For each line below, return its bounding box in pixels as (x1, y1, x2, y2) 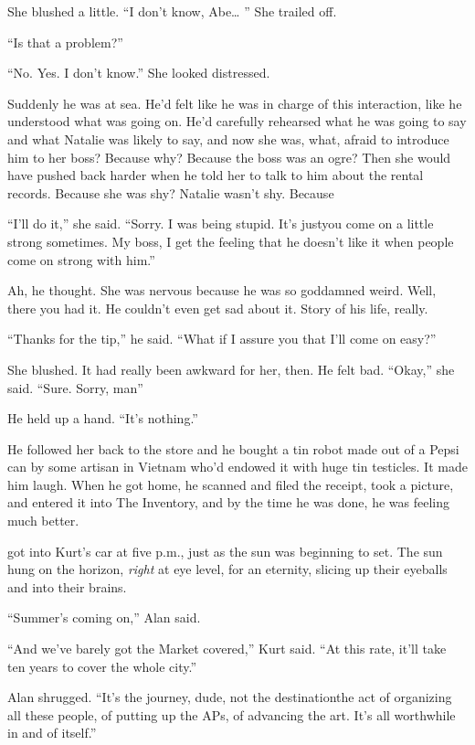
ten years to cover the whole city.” (7, 656, 197, 676)
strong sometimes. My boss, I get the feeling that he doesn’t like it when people (7, 231, 454, 250)
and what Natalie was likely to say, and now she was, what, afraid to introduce (7, 129, 449, 148)
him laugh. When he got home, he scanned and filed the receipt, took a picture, (7, 474, 454, 494)
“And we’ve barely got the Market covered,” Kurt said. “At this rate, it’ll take (7, 639, 447, 658)
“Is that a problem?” (7, 32, 123, 51)
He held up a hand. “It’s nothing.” (7, 409, 198, 428)
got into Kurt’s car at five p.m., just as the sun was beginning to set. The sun (7, 541, 443, 560)
